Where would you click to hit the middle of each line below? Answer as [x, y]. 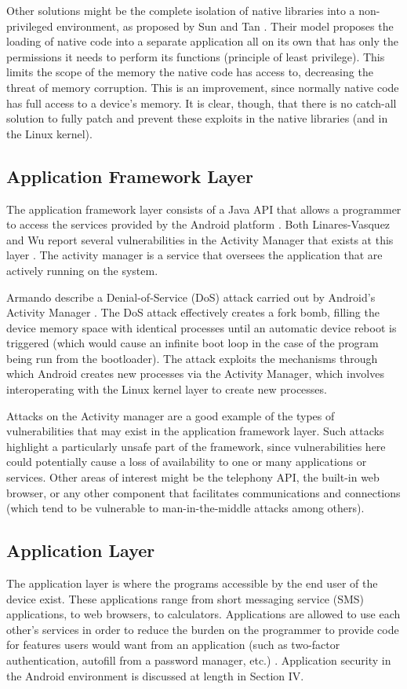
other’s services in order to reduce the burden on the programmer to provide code [203, 629]
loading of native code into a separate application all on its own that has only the [203, 41]
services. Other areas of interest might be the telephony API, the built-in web [193, 477]
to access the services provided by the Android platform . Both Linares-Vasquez [198, 224]
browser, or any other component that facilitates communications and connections [203, 492]
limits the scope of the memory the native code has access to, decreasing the [190, 72]
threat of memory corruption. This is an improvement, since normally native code [203, 87]
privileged [30, 26]
